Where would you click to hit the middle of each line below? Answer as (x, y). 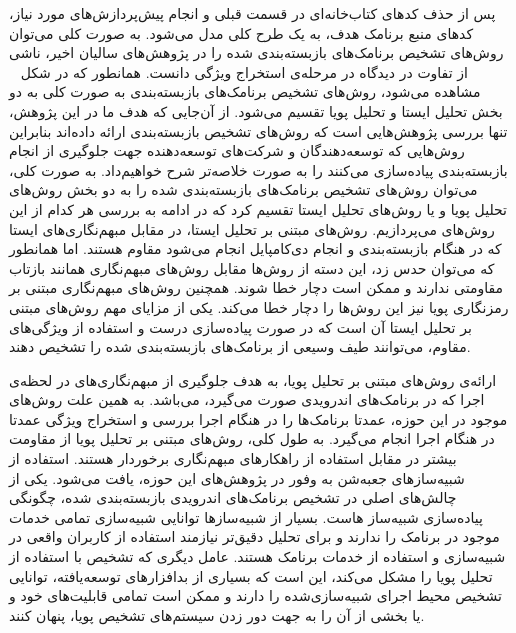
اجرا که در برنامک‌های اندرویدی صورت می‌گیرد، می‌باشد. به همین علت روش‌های (247, 399)
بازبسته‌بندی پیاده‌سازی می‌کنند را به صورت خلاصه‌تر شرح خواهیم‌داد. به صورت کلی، (258, 169)
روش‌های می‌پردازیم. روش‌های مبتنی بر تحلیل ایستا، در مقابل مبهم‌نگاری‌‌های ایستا (252, 228)
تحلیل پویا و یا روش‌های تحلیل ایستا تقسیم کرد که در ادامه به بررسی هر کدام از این (258, 208)
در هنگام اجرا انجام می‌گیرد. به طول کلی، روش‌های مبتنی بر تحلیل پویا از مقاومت (252, 438)
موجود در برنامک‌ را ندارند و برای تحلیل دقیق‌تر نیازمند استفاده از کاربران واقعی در (254, 536)
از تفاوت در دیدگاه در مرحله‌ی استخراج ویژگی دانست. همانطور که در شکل (244, 71)
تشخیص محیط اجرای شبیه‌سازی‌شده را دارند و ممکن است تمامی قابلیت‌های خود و (255, 595)
